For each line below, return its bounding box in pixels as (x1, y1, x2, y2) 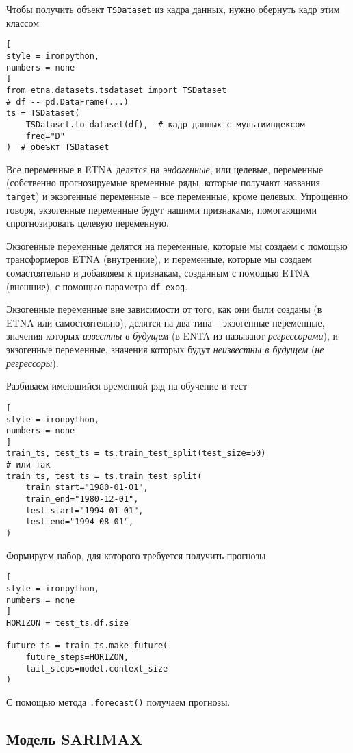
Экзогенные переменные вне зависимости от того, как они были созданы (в (6, 302, 322, 316)
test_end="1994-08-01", (25, 517, 134, 527)
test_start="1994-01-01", (25, 505, 144, 515)
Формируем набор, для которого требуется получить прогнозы (6, 548, 266, 562)
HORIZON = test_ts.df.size (6, 617, 129, 628)
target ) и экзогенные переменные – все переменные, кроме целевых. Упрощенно (6, 189, 348, 203)
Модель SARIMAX (6, 728, 142, 749)
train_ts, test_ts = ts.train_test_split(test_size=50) (6, 448, 266, 459)
